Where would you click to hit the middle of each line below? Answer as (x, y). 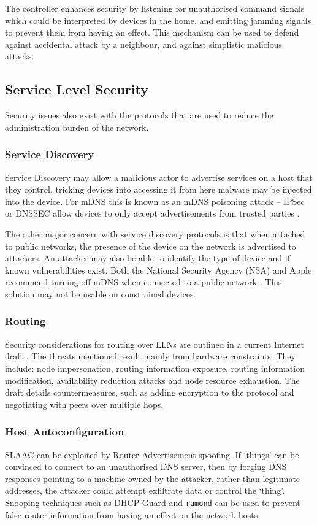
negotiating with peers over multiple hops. (84, 404)
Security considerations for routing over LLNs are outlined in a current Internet (155, 344)
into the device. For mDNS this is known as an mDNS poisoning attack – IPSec (155, 201)
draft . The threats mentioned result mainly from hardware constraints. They (150, 356)
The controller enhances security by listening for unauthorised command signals (155, 8)
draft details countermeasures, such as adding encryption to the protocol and (150, 392)
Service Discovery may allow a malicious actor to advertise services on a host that (159, 177)
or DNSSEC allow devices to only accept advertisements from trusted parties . (152, 213)
